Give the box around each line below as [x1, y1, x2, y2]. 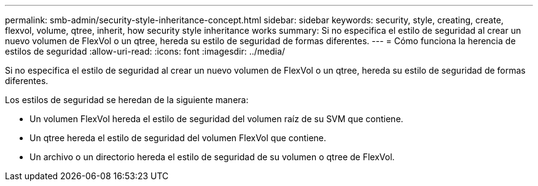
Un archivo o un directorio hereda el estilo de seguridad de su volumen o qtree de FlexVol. [29, 152, 395, 162]
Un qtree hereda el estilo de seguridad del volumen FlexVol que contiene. [29, 133, 327, 143]
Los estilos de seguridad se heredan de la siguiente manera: [5, 95, 249, 105]
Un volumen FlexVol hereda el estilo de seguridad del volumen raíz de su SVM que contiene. [29, 114, 404, 124]
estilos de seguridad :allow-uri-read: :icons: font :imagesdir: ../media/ [5, 46, 286, 56]
